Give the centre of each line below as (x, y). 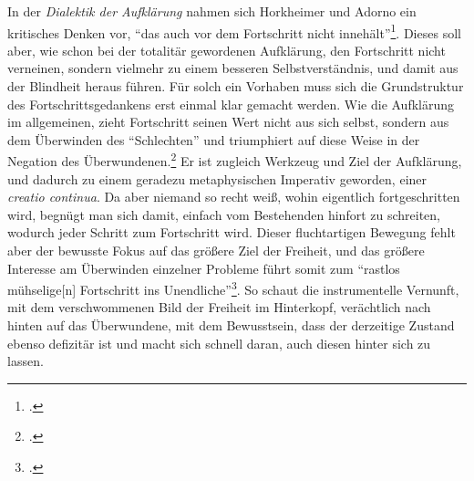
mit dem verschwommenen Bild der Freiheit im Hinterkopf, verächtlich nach (219, 307)
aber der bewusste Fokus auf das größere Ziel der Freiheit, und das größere (216, 251)
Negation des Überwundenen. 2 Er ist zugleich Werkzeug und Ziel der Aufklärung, (235, 160)
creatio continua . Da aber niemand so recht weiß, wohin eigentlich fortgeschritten (234, 197)
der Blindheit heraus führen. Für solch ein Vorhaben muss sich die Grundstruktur (236, 86)
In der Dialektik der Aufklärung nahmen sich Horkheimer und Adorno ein (212, 11)
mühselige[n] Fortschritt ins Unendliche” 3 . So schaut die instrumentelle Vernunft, (233, 288)
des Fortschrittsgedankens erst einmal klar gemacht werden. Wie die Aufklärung (231, 104)
